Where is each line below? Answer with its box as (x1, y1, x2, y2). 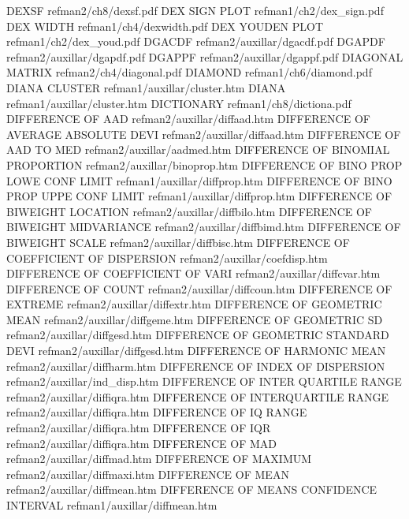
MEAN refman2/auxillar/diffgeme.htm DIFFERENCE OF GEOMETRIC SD (6, 311, 383, 327)
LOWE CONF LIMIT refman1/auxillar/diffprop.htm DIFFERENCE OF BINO (6, 172, 392, 189)
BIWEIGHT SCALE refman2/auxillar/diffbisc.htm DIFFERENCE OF (6, 233, 350, 250)
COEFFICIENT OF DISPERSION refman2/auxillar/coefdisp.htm (6, 249, 328, 266)
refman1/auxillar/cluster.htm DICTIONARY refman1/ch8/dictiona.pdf (6, 95, 351, 111)
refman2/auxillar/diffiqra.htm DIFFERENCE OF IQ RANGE (6, 404, 307, 420)
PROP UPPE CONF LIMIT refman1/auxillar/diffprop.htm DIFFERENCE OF (6, 188, 392, 204)
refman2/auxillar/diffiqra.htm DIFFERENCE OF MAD (6, 435, 277, 451)
